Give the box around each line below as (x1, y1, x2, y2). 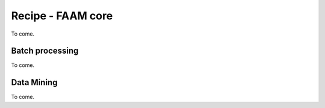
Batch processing (11, 46, 79, 56)
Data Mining (11, 77, 58, 87)
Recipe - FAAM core (11, 9, 113, 22)
